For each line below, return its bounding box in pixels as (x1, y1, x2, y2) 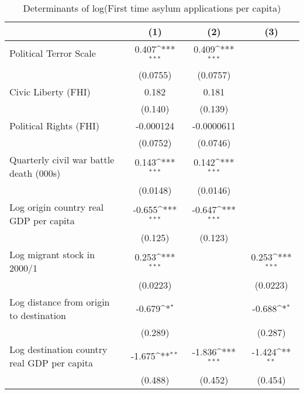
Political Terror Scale (9, 46, 96, 60)
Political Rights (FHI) (9, 118, 100, 132)
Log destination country (9, 342, 108, 356)
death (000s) (9, 166, 61, 180)
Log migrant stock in (9, 247, 95, 261)
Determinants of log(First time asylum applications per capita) (23, 1, 281, 15)
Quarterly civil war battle (9, 152, 115, 166)
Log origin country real (9, 200, 104, 214)
